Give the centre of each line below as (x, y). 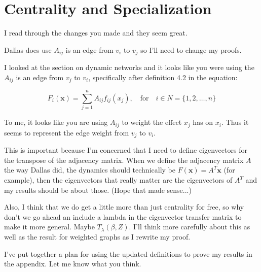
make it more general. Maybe (49, 227)
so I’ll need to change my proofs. (191, 49)
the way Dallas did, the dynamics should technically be (90, 170)
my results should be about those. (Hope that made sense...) (98, 190)
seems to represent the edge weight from (67, 132)
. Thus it (235, 122)
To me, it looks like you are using (56, 122)
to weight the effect (152, 122)
